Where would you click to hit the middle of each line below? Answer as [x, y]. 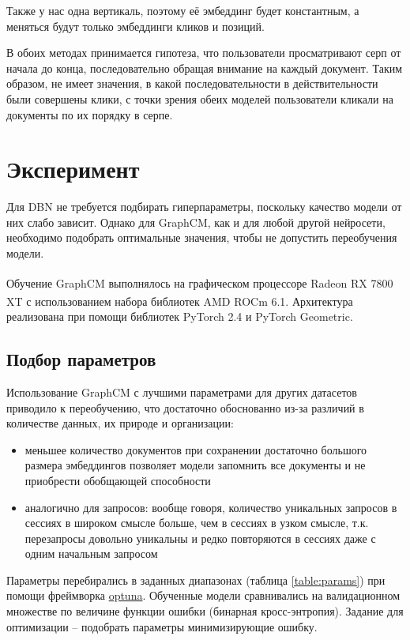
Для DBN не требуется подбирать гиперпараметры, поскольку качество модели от [204, 207]
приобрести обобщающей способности [118, 480]
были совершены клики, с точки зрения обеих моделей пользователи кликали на [200, 98]
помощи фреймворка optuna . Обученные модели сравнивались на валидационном [203, 595]
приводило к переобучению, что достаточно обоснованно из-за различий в [185, 407]
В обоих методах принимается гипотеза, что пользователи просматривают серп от [204, 53]
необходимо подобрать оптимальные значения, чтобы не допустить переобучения [202, 237]
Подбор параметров [81, 359]
